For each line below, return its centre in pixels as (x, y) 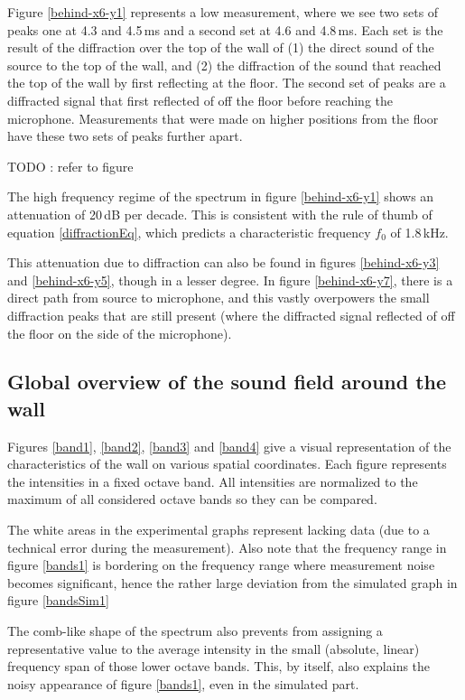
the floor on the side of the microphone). (120, 333)
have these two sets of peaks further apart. (125, 136)
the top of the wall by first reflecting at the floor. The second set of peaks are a (227, 83)
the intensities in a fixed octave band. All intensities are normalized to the (213, 481)
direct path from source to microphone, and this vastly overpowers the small (219, 298)
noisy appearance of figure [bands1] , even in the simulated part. (183, 683)
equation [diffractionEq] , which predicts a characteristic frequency (189, 232)
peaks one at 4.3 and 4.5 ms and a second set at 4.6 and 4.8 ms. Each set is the (225, 29)
